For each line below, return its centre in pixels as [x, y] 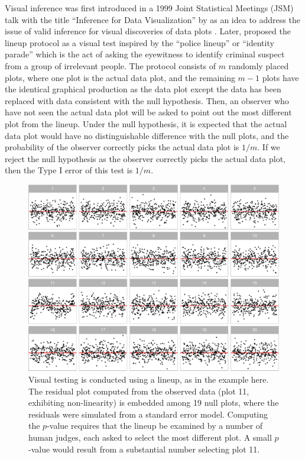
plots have [280, 77]
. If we [269, 147]
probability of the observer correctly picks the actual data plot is [122, 147]
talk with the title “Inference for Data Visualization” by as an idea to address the [152, 19]
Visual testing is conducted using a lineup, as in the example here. [149, 379]
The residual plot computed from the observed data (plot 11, [139, 391]
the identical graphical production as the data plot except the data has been [143, 89]
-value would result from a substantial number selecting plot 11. [144, 449]
